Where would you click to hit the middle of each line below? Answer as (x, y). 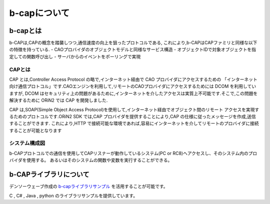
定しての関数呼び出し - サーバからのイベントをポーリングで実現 (75, 56)
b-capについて (39, 13)
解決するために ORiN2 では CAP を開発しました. (58, 100)
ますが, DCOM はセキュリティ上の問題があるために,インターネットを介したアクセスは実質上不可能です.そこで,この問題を (133, 93)
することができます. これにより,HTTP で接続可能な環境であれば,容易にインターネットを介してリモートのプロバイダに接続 (134, 123)
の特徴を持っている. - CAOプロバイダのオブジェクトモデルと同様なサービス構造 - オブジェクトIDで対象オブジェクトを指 (133, 49)
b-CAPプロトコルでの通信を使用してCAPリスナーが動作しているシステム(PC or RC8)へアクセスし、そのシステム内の (129, 153)
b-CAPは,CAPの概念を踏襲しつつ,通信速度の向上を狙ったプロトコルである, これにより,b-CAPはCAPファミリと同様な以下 (133, 43)
